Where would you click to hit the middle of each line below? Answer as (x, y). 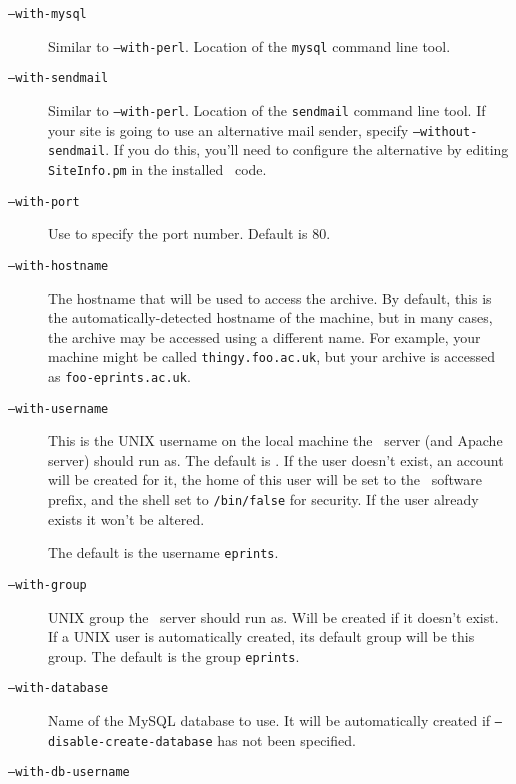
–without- (445, 131)
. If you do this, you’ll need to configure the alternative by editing (307, 149)
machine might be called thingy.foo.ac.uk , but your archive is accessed (271, 356)
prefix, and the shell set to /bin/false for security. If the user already (263, 499)
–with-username (58, 408)
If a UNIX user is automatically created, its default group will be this (261, 636)
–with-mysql (47, 14)
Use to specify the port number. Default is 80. (189, 233)
